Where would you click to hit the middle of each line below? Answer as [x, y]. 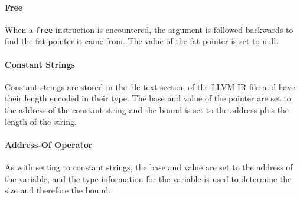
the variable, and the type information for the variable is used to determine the [148, 178]
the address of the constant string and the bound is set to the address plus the [147, 110]
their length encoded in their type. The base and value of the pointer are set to [148, 98]
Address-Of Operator [49, 144]
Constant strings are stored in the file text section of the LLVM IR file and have [150, 86]
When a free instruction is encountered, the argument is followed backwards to [149, 29]
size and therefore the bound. [58, 190]
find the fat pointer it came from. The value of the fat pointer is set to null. [142, 41]
